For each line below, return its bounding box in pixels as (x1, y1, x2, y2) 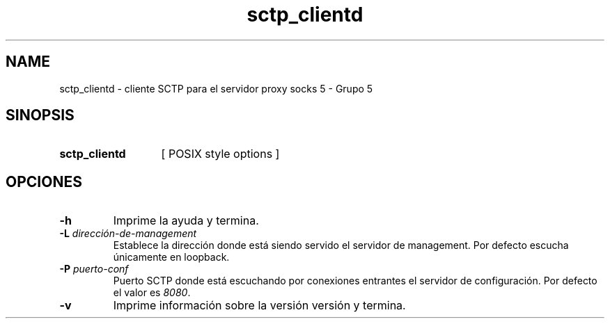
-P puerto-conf (59, 263, 129, 275)
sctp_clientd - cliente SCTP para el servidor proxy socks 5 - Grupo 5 (59, 82, 373, 95)
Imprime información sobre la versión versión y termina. (113, 298, 406, 313)
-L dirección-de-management (59, 227, 197, 240)
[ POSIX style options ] (161, 147, 280, 161)
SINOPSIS (6, 106, 75, 124)
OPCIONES (6, 172, 82, 191)
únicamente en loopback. (113, 251, 230, 264)
